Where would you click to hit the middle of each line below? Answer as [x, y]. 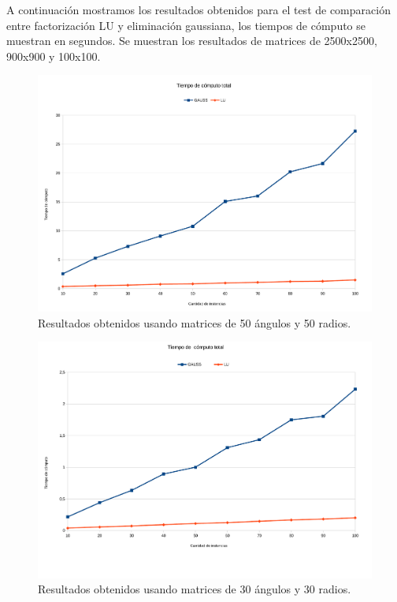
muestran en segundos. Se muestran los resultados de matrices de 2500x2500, [192, 41]
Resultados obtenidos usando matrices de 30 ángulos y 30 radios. [195, 589]
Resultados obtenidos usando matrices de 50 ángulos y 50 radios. [195, 322]
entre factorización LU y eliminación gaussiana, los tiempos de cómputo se [186, 25]
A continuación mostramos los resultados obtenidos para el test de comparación [198, 9]
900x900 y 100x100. [54, 56]
